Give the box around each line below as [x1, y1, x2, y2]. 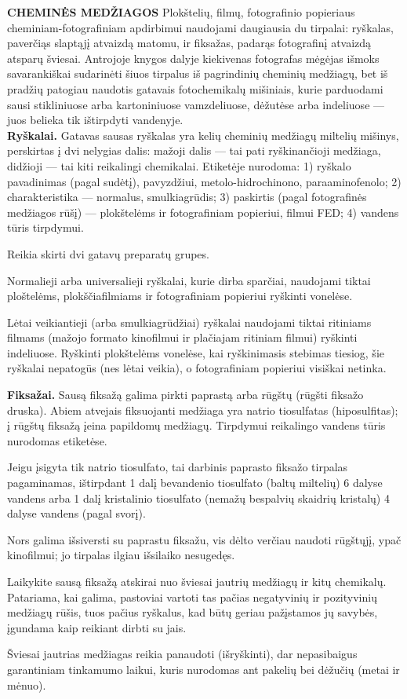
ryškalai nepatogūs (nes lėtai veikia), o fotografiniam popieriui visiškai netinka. [7, 360, 387, 376]
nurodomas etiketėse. [7, 432, 107, 448]
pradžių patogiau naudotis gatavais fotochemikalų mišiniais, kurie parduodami [7, 80, 383, 97]
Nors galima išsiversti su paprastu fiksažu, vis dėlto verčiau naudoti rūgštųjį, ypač [7, 531, 402, 547]
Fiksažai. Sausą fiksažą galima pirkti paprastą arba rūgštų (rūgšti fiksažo [7, 386, 364, 403]
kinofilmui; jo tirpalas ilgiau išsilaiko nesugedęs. [7, 547, 235, 563]
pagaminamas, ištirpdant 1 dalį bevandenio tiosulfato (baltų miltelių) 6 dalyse [7, 474, 383, 491]
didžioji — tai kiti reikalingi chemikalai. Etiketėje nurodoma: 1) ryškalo [7, 157, 351, 174]
